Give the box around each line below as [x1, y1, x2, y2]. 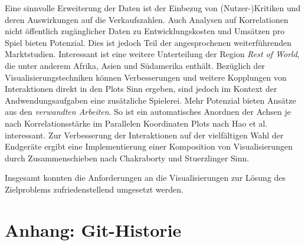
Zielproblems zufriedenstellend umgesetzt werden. [5, 183, 183, 195]
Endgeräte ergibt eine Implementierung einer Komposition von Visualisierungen [5, 140, 293, 153]
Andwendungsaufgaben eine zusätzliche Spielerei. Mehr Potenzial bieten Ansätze [5, 94, 296, 106]
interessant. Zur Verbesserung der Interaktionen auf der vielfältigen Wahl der [5, 128, 284, 141]
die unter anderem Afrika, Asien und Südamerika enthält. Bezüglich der [5, 59, 265, 71]
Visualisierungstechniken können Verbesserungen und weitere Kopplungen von [5, 71, 287, 83]
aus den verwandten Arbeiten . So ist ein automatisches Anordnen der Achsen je [5, 105, 291, 118]
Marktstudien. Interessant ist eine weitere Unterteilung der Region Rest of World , [5, 48, 300, 60]
